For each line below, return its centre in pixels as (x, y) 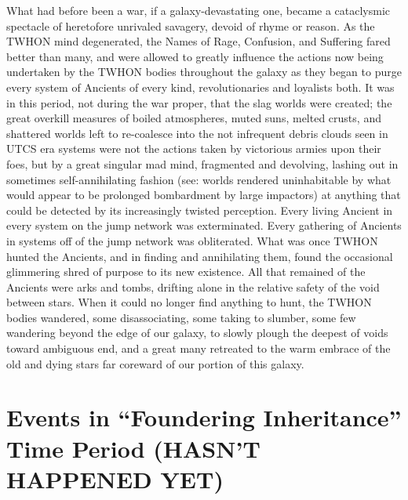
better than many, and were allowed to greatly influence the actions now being (195, 56)
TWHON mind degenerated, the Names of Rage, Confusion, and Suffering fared (199, 41)
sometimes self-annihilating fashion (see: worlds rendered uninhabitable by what (199, 179)
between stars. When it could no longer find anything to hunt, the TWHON (189, 302)
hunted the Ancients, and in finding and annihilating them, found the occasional (200, 256)
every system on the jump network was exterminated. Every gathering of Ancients (204, 225)
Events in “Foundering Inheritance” (204, 417)
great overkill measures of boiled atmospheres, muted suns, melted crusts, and (194, 118)
